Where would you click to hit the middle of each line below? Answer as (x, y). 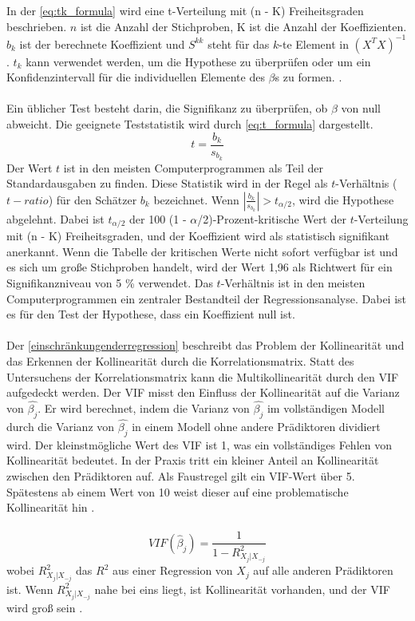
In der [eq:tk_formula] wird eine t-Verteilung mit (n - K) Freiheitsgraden (185, 10)
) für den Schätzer (93, 199)
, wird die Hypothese (343, 199)
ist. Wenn (30, 589)
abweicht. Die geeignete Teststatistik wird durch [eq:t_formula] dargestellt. (190, 124)
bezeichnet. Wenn (196, 199)
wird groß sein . (45, 607)
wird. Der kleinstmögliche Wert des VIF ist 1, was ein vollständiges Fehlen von (199, 444)
